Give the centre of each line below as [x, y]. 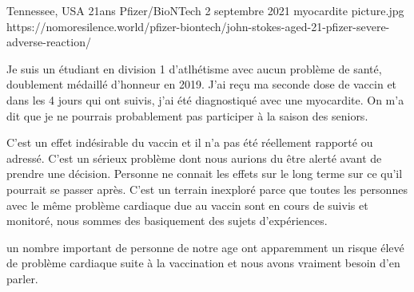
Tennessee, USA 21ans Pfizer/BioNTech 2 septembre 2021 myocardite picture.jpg [205, 10]
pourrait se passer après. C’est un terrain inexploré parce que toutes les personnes [207, 189]
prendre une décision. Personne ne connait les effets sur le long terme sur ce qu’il [205, 174]
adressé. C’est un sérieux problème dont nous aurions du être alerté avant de [194, 158]
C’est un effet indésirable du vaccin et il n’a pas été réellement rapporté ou [190, 142]
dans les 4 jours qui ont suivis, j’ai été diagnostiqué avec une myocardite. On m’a [205, 99]
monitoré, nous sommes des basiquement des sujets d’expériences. [167, 221]
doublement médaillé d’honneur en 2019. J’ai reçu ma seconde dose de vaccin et [202, 84]
